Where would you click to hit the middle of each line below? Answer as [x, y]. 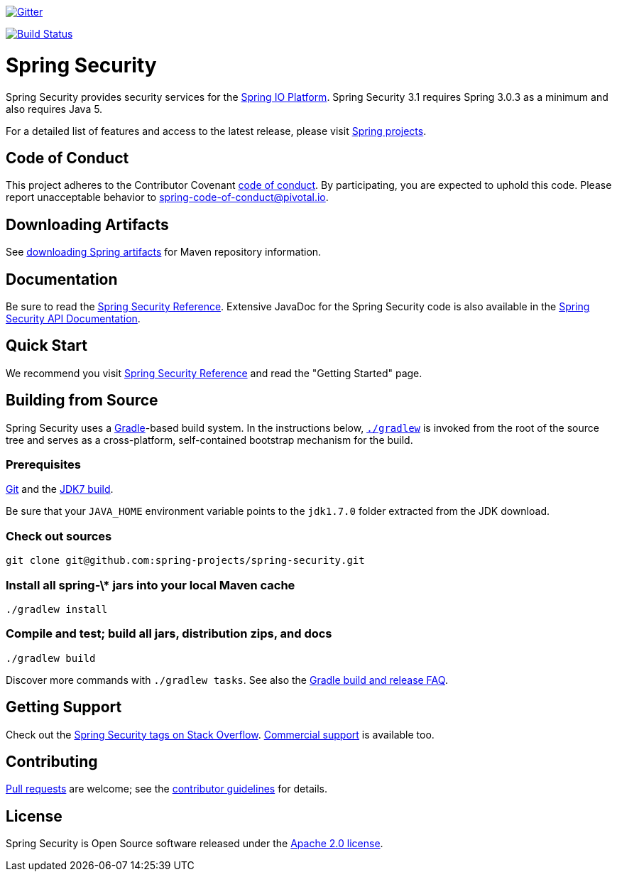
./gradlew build [51, 658]
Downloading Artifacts [87, 224]
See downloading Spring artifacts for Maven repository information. [164, 252]
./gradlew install [57, 609]
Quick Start [47, 346]
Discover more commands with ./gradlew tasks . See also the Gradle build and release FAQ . [227, 680]
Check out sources [59, 536]
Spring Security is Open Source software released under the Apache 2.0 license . [195, 844]
